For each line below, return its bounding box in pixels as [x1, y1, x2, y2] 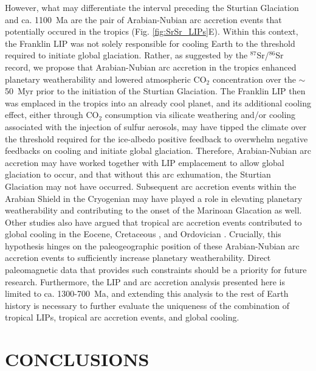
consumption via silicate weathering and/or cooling [105, 108, 296, 121]
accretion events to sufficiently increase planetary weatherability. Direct [5, 251, 271, 264]
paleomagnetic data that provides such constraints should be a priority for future [5, 263, 307, 276]
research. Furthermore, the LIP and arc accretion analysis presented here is [5, 275, 285, 288]
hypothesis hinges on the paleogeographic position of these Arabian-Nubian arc [5, 239, 300, 252]
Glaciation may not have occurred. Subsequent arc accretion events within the [5, 179, 297, 192]
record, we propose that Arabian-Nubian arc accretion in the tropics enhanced [5, 60, 297, 73]
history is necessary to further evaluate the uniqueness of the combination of [5, 299, 290, 311]
